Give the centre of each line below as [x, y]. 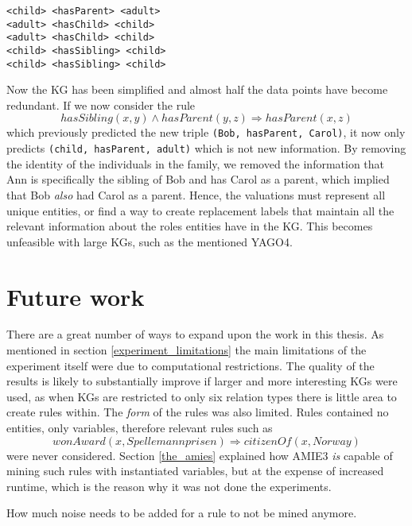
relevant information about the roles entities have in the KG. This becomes [190, 226]
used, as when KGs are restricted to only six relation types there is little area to [202, 396]
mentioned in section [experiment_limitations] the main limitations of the [187, 350]
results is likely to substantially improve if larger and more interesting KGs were [202, 381]
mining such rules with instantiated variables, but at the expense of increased [195, 471]
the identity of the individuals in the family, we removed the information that [196, 163]
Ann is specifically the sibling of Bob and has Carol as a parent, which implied [198, 179]
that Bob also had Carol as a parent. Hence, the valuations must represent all [196, 194]
